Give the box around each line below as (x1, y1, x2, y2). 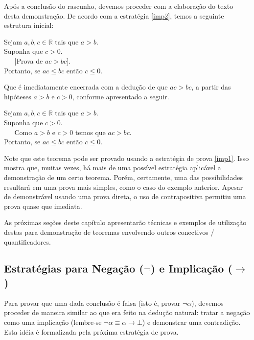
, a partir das (191, 82, 231, 92)
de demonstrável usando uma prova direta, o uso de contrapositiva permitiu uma (4, 191, 246, 202)
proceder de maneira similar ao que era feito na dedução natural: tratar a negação (4, 307, 250, 317)
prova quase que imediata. (4, 201, 82, 211)
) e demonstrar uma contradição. (142, 317, 241, 327)
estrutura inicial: (4, 20, 54, 30)
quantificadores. (4, 236, 51, 247)
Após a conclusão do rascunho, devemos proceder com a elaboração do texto (4, 1, 233, 11)
